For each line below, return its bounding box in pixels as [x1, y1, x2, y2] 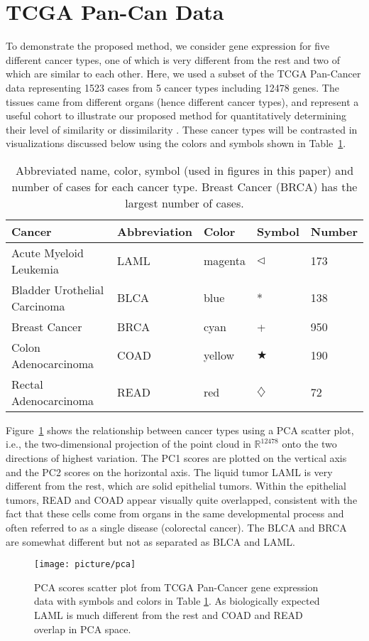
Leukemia [11, 260, 59, 277]
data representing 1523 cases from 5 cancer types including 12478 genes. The [6, 80, 339, 95]
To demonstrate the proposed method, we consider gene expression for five [6, 38, 330, 53]
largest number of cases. [125, 194, 244, 211]
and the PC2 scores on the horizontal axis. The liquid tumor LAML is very [6, 464, 333, 479]
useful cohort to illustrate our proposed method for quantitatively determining [6, 108, 347, 123]
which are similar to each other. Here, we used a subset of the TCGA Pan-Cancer [6, 66, 361, 81]
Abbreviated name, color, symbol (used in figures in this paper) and [15, 161, 354, 178]
